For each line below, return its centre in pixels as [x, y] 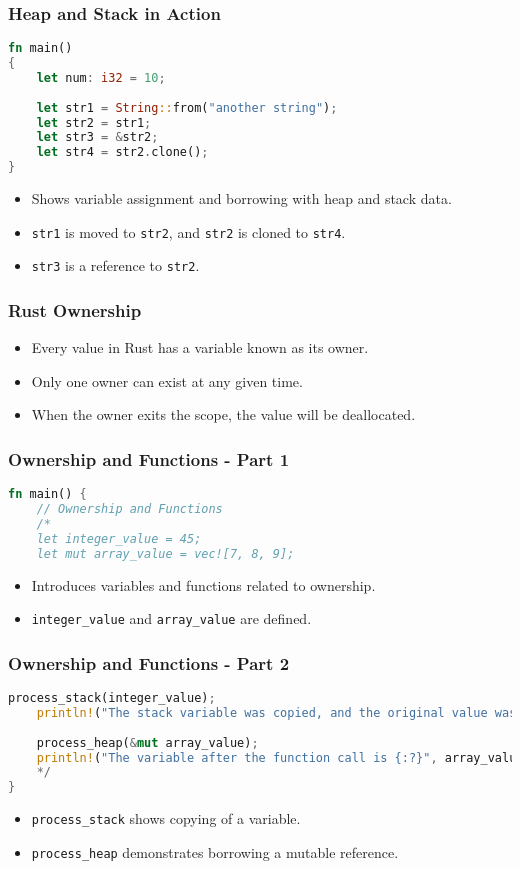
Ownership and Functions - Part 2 [149, 662]
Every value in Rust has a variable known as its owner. [200, 347]
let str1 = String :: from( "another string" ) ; [187, 107]
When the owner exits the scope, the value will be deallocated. [223, 414]
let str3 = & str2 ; [97, 137]
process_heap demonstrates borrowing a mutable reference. [215, 851]
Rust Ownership [75, 309]
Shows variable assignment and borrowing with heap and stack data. [241, 198]
